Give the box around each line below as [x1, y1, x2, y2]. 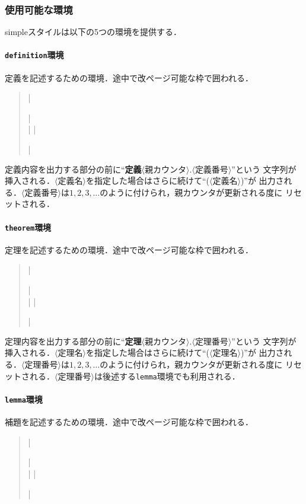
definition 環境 [5, 49, 64, 61]
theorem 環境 [5, 221, 52, 233]
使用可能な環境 [5, 2, 73, 17]
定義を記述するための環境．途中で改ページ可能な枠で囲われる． [5, 71, 254, 84]
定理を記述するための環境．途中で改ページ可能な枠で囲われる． [5, 243, 254, 256]
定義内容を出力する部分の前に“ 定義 [5, 162, 142, 175]
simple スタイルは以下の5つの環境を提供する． [5, 25, 181, 38]
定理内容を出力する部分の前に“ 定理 [5, 334, 142, 347]
